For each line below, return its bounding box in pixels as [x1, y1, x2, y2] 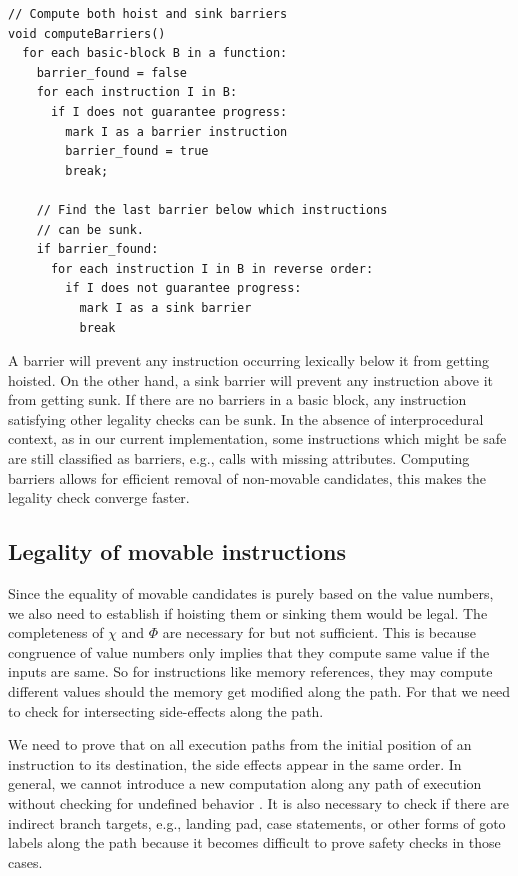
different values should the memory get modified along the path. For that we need [8, 681, 511, 702]
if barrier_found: [36, 242, 159, 257]
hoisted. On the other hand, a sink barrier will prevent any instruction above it [8, 369, 494, 390]
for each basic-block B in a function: [22, 46, 288, 61]
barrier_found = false [36, 65, 187, 80]
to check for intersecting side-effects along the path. [8, 700, 324, 721]
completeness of [8, 622, 104, 643]
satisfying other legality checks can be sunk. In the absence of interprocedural [8, 408, 484, 429]
